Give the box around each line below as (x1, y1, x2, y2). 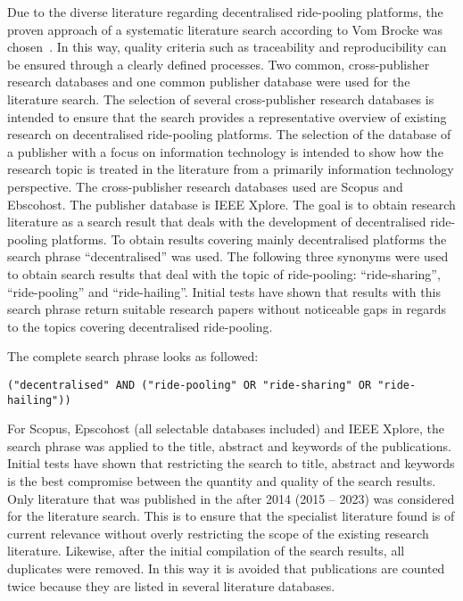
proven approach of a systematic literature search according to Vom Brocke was (7, 20, 442, 38)
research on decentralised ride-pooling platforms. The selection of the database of (7, 125, 451, 144)
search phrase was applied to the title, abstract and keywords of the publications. (7, 436, 452, 455)
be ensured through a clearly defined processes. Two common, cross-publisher (7, 54, 430, 73)
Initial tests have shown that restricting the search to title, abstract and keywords (7, 454, 455, 473)
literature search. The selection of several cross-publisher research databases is (7, 89, 434, 108)
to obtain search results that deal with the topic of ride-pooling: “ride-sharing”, (7, 264, 441, 283)
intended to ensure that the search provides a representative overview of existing (7, 107, 447, 126)
